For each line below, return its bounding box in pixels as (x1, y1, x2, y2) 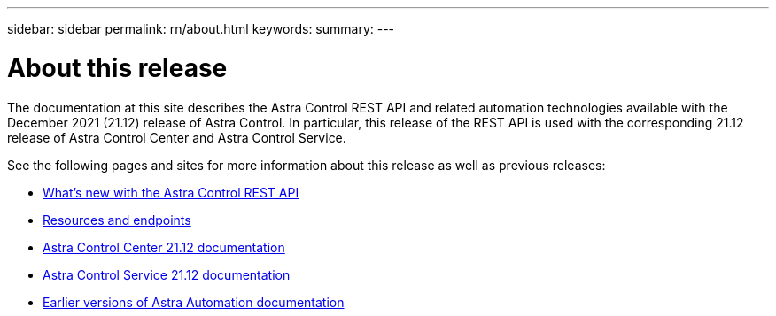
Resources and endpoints (43, 212, 191, 227)
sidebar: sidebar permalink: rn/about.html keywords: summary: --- (7, 21, 395, 36)
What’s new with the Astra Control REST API (43, 184, 299, 200)
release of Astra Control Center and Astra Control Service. (7, 129, 346, 145)
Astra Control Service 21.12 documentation (43, 266, 291, 282)
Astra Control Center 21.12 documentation (43, 239, 285, 255)
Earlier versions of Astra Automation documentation (43, 294, 345, 310)
